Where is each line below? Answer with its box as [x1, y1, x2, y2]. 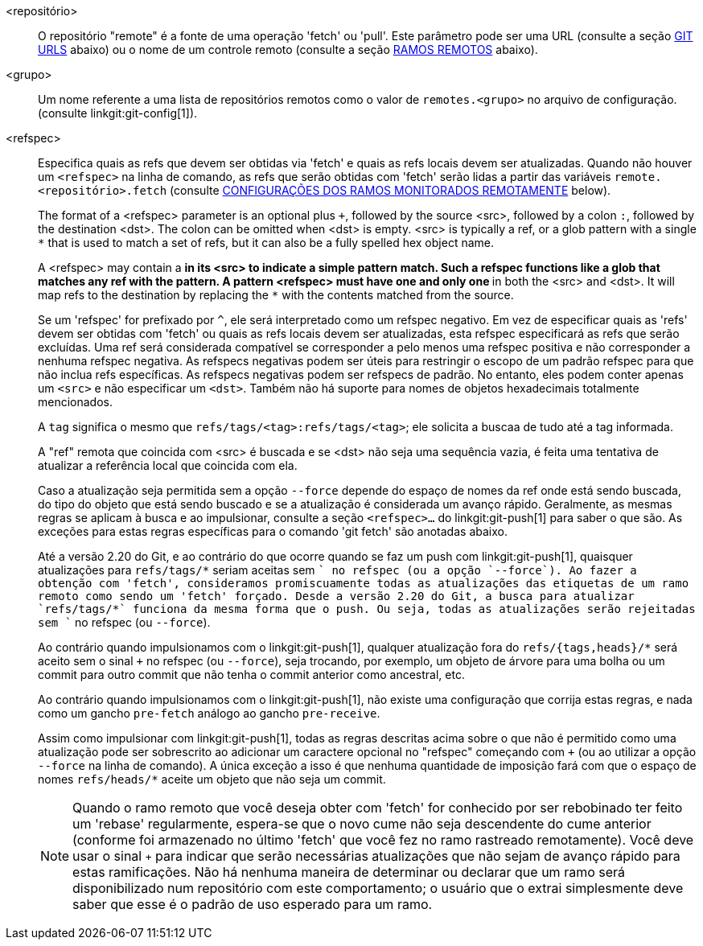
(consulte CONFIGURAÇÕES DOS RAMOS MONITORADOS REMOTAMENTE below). [170, 183, 611, 197]
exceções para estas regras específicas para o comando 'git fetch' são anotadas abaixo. [38, 524, 508, 538]
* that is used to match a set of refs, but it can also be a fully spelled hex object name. [38, 236, 494, 249]
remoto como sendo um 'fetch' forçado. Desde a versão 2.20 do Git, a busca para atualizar [38, 590, 635, 603]
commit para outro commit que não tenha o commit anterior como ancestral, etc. [38, 668, 465, 681]
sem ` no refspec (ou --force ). [38, 615, 211, 629]
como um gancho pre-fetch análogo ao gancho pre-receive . [38, 706, 380, 720]
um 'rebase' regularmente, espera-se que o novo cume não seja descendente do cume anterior [72, 816, 652, 832]
